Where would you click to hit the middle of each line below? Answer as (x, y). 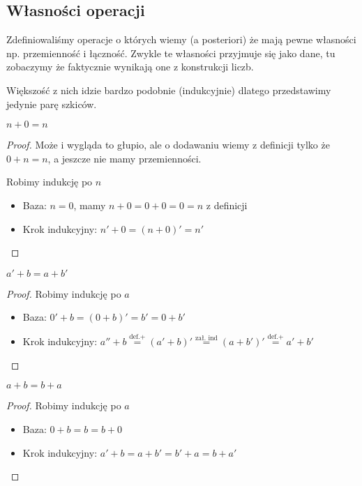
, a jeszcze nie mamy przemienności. (125, 158)
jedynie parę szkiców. (52, 104)
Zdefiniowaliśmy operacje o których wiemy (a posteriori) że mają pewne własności (181, 39)
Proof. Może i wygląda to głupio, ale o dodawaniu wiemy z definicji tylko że (168, 145)
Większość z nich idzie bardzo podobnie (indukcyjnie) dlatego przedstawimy (169, 90)
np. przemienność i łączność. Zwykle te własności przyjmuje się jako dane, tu (171, 53)
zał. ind (206, 339)
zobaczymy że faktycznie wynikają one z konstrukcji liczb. (130, 67)
